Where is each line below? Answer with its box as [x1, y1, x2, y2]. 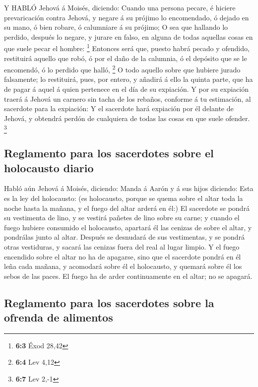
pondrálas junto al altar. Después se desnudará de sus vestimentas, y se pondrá [4, 232, 245, 242]
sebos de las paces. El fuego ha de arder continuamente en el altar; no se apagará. [4, 270, 253, 281]
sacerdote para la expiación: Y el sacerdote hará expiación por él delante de [4, 103, 234, 114]
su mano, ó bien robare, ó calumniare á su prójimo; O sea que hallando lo [4, 22, 228, 32]
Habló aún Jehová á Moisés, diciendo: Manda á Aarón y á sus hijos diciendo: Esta [4, 183, 254, 193]
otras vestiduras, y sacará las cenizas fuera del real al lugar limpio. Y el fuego [4, 241, 240, 252]
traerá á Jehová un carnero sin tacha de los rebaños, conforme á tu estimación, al [4, 93, 251, 104]
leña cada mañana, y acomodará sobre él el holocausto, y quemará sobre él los [4, 261, 242, 271]
